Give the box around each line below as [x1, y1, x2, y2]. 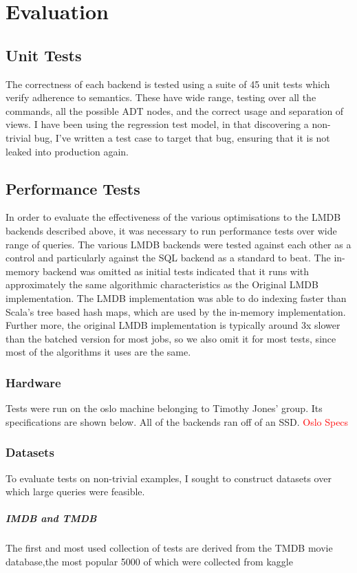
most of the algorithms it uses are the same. [6, 345, 191, 359]
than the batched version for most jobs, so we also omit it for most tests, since [6, 331, 336, 345]
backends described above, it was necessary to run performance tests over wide [6, 223, 337, 237]
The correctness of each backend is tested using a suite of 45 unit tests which [6, 76, 330, 91]
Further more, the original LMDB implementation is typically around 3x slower [6, 318, 340, 332]
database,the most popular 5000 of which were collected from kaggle [6, 554, 293, 568]
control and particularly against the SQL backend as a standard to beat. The [6, 250, 331, 265]
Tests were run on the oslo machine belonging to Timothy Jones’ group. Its [6, 401, 323, 415]
